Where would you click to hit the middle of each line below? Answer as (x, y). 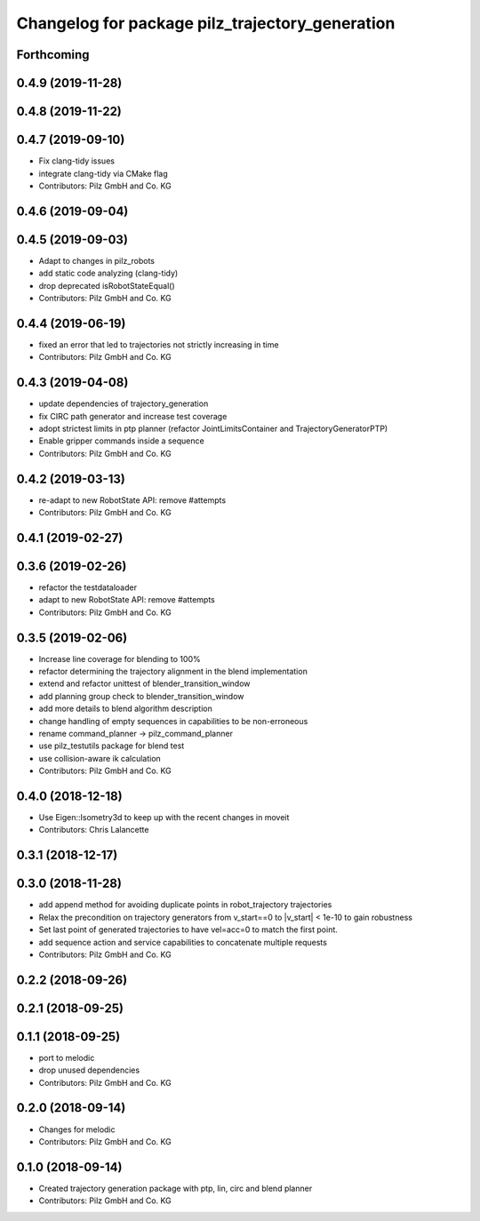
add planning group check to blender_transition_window (141, 696)
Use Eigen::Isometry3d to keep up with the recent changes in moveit (164, 818)
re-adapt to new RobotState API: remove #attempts (132, 500)
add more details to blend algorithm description (125, 709)
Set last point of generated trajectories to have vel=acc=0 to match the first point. (188, 930)
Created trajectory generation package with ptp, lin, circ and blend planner (176, 1188)
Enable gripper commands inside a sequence (121, 441)
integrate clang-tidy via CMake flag (103, 173)
